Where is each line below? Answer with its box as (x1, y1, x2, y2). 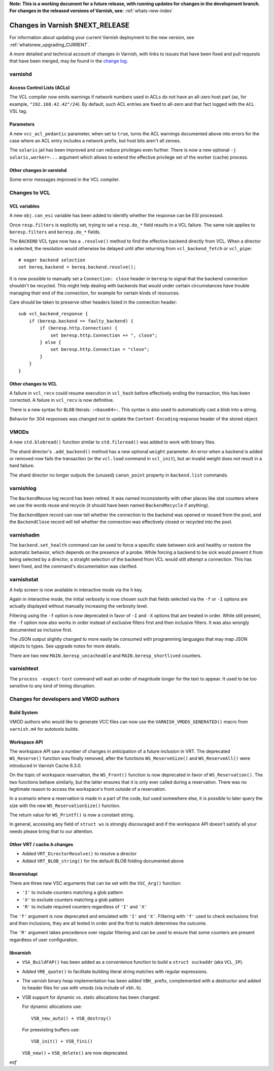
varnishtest (9, 665, 39, 672)
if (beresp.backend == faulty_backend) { (28, 318, 134, 324)
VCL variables (9, 203, 40, 209)
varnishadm (9, 531, 40, 539)
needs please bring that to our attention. (9, 828, 94, 834)
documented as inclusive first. (9, 627, 73, 633)
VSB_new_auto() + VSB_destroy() (31, 1015, 112, 1021)
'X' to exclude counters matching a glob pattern (22, 897, 124, 903)
